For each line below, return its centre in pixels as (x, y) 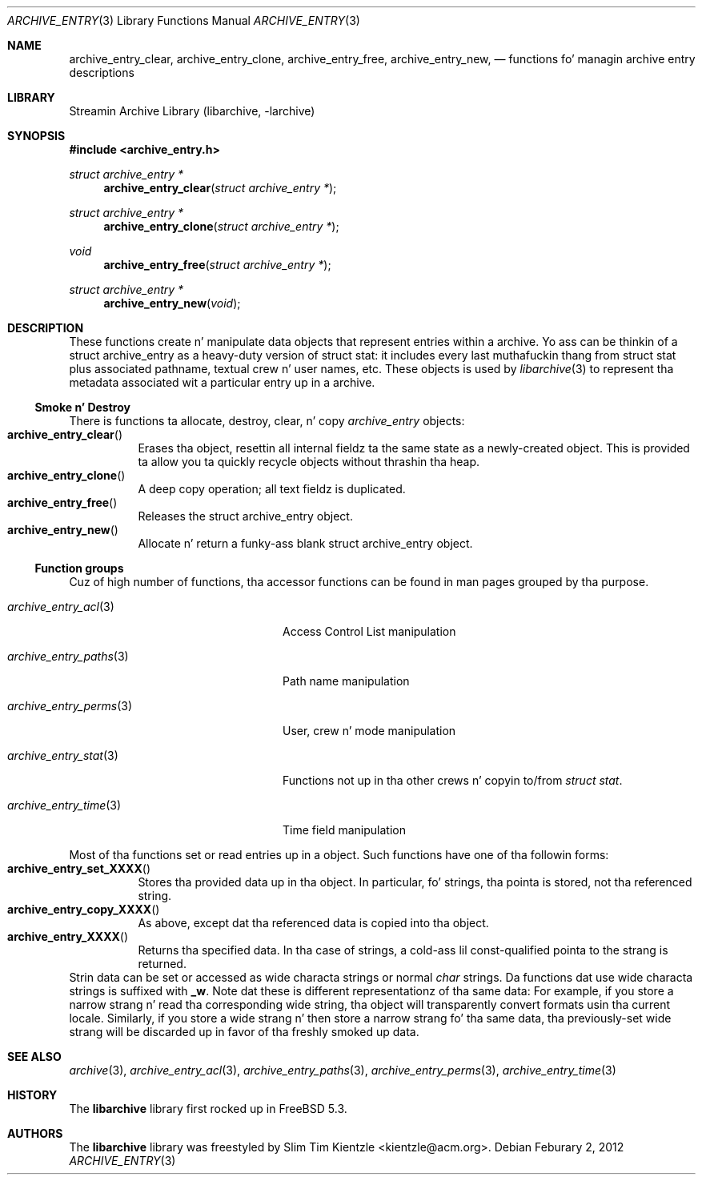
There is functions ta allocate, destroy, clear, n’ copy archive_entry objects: (267, 421)
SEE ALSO (34, 1056)
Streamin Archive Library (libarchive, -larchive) (192, 111)
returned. (162, 964)
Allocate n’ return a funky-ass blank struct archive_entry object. (305, 543)
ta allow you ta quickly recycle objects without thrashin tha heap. (309, 462)
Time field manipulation (344, 830)
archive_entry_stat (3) (63, 755)
